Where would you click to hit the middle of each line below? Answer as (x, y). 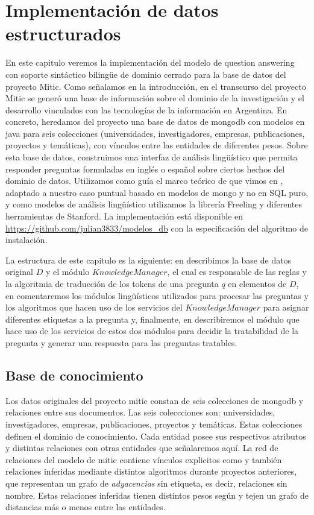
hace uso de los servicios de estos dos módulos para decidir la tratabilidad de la (152, 331)
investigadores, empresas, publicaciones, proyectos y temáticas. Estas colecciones (154, 424)
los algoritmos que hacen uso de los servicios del (94, 307)
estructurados (63, 33)
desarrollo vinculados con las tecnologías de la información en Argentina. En (146, 109)
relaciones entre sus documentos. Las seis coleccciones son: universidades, (140, 412)
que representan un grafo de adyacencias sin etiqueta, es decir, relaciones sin (146, 483)
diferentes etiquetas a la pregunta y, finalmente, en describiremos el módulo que (152, 319)
